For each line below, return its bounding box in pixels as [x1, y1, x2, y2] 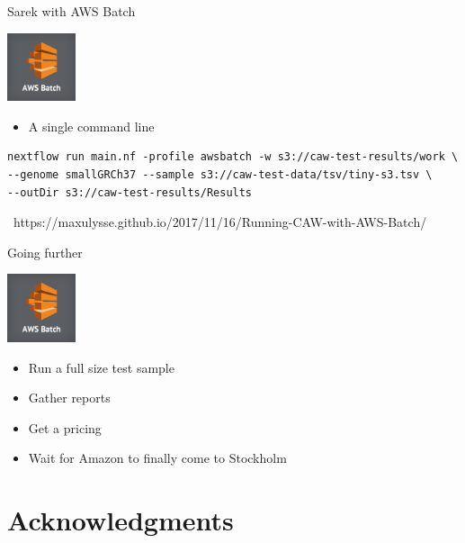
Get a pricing [28, 418, 102, 437]
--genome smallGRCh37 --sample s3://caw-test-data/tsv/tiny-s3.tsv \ [7, 167, 433, 181]
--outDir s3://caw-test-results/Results [7, 186, 253, 199]
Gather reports [28, 388, 111, 407]
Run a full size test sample [28, 357, 174, 376]
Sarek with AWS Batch [7, 2, 136, 20]
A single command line [28, 116, 155, 135]
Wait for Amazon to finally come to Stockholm [28, 448, 287, 467]
